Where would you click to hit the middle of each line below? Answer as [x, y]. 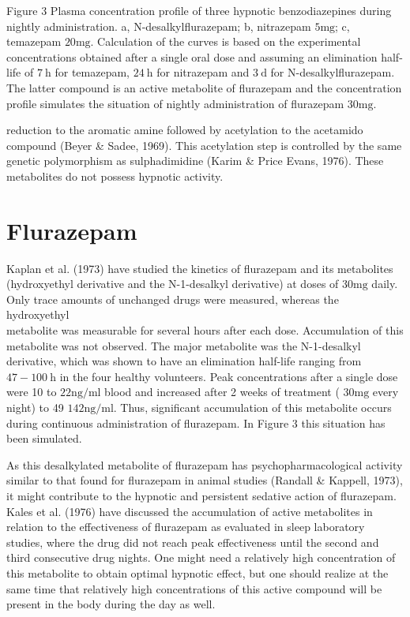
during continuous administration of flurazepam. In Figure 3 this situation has [196, 423]
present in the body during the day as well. [111, 604]
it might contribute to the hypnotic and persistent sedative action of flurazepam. [201, 495]
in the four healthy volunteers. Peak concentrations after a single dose [229, 376]
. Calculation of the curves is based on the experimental [226, 41]
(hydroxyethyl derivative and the [86, 284]
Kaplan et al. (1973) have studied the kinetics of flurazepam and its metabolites [200, 268]
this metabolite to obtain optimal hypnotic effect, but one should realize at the [197, 572]
